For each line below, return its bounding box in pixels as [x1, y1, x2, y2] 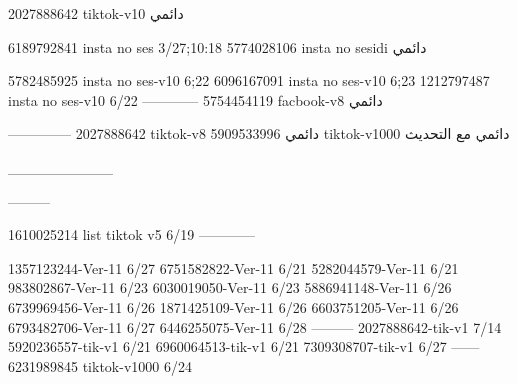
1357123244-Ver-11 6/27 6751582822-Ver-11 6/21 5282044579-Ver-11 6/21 [8, 257, 459, 278]
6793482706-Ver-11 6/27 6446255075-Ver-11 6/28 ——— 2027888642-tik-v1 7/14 [8, 316, 502, 337]
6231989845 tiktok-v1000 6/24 [8, 355, 192, 376]
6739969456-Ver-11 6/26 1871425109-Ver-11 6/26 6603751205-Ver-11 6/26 [8, 296, 459, 317]
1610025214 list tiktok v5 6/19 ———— [8, 224, 256, 245]
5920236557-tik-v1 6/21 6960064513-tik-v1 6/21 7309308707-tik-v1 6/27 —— [8, 336, 480, 357]
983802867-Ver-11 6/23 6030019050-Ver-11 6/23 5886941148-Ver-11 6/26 [8, 277, 452, 298]
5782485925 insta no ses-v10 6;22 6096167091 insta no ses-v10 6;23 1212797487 [8, 70, 490, 91]
